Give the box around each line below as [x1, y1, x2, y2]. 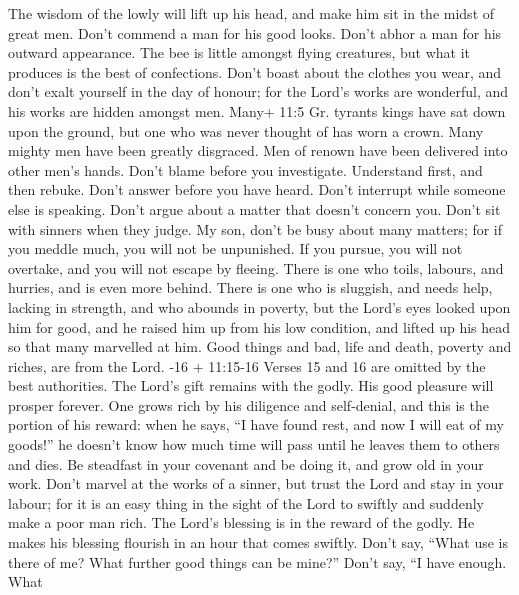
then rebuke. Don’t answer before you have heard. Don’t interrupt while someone [8, 179, 506, 200]
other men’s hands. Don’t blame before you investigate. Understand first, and [8, 159, 483, 180]
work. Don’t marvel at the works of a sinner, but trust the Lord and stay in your [8, 473, 504, 494]
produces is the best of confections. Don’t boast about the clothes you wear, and [8, 61, 502, 82]
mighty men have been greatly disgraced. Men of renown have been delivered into [8, 140, 508, 161]
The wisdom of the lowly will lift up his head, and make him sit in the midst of [8, 3, 495, 23]
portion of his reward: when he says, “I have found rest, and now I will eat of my [8, 414, 504, 435]
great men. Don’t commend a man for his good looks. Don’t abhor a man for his [8, 22, 502, 43]
